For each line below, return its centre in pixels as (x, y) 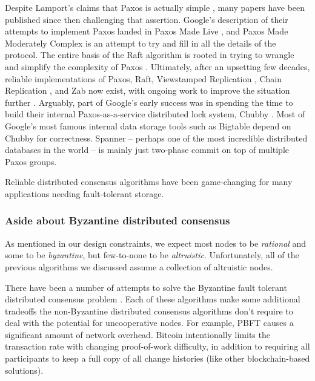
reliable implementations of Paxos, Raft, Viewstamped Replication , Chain (144, 78)
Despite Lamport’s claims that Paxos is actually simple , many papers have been (155, 7)
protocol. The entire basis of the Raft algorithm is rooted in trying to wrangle (150, 55)
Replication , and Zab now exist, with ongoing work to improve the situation (148, 90)
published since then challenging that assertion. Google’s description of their (147, 19)
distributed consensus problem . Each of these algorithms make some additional (153, 299)
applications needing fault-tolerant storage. (85, 193)
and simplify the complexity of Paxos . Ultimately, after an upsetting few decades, (157, 66)
